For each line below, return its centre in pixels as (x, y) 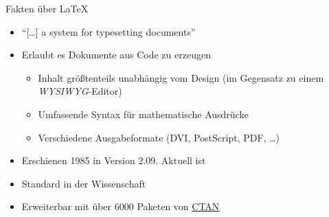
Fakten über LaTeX (47, 8)
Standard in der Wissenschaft (84, 183)
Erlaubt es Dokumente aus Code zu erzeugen (116, 55)
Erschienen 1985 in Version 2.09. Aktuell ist (114, 160)
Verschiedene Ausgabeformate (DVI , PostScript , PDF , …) (159, 137)
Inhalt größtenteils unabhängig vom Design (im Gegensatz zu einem (181, 77)
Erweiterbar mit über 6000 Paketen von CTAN (121, 206)
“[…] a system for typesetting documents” (109, 31)
